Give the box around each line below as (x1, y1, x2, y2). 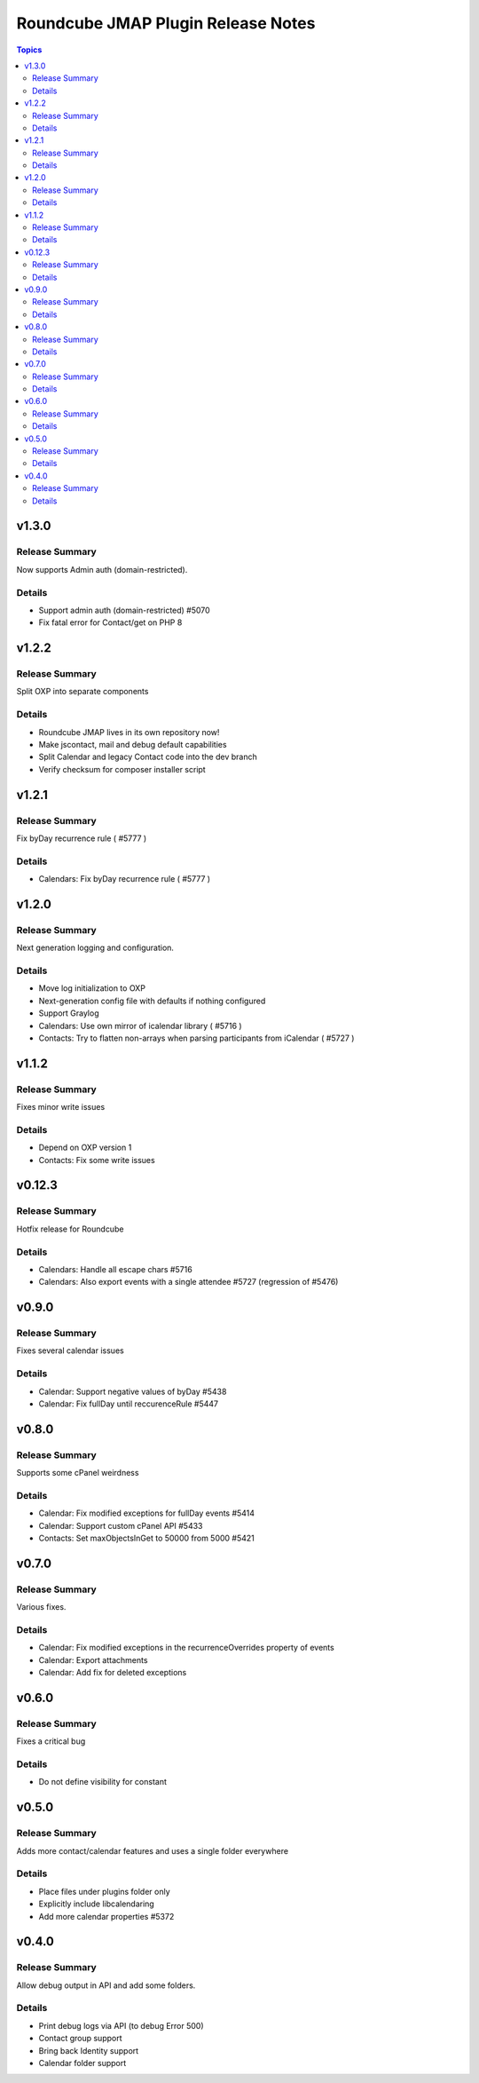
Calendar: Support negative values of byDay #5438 (38, 1386, 227, 1397)
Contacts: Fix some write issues (38, 1154, 155, 1165)
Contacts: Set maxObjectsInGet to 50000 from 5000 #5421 (38, 1533, 255, 1544)
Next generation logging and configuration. (16, 942, 175, 954)
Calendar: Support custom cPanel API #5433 (38, 1520, 203, 1531)
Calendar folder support (38, 2057, 127, 2068)
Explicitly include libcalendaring (38, 1898, 154, 1909)
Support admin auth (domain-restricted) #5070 (38, 605, 210, 615)
